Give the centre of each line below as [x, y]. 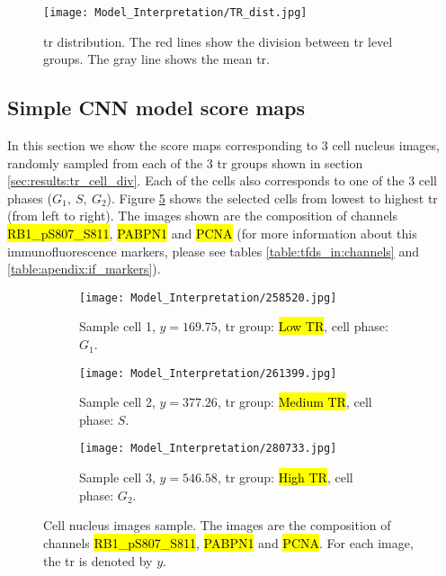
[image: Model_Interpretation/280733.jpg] [208, 449]
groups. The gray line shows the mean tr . [156, 59]
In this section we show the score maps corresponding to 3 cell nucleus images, [223, 145]
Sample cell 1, [117, 326]
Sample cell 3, [117, 477]
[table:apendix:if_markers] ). [84, 269]
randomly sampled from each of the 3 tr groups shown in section [185, 162]
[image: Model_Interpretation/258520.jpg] [208, 297]
